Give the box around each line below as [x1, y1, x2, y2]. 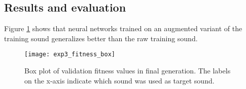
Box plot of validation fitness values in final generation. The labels [24, 65, 231, 76]
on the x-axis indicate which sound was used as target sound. [24, 75, 215, 85]
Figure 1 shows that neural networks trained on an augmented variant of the [4, 23, 242, 34]
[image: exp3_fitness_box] [24, 51, 115, 58]
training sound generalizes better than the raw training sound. [4, 33, 198, 43]
